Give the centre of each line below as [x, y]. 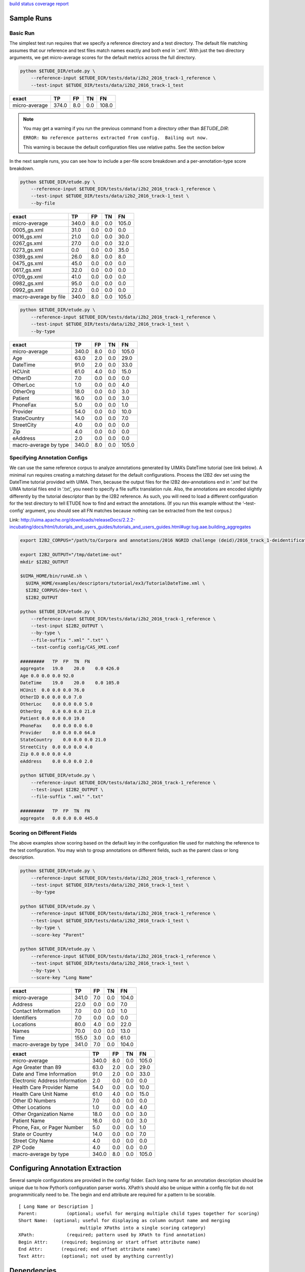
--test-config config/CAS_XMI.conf [75, 647]
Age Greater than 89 [37, 1067]
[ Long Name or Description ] [56, 1206]
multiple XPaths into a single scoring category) [143, 1228]
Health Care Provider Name [45, 1087]
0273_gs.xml [28, 250]
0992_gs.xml [28, 290]
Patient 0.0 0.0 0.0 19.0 [52, 718]
